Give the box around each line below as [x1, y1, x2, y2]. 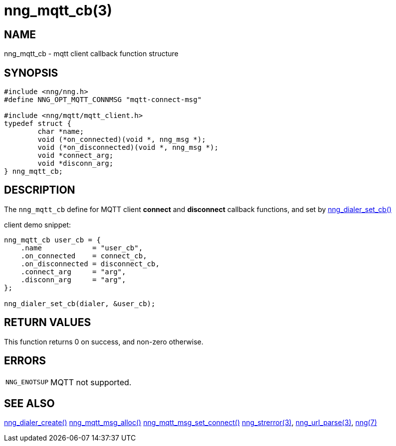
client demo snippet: [4, 220, 71, 229]
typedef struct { [4, 119, 71, 128]
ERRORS [4, 354, 46, 367]
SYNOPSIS [4, 66, 58, 79]
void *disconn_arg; [37, 159, 114, 168]
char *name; [37, 127, 84, 136]
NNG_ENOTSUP [5, 378, 49, 386]
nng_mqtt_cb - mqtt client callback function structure [4, 49, 179, 58]
